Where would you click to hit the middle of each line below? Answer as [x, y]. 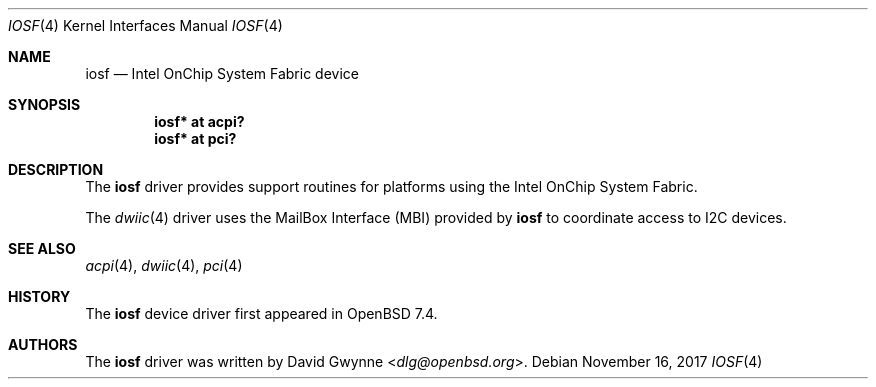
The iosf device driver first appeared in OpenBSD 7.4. [261, 313]
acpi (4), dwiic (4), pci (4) [164, 265]
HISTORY [39, 296]
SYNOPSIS [44, 104]
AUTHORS [43, 344]
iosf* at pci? [195, 138]
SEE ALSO [42, 248]
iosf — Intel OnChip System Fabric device [222, 73]
